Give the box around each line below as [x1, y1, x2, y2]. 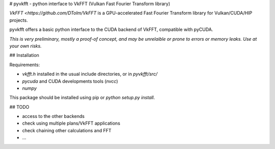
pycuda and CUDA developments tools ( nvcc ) [22, 78, 118, 84]
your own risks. [9, 43, 42, 49]
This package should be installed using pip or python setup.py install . [9, 95, 155, 101]
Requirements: [9, 62, 40, 68]
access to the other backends [22, 113, 85, 120]
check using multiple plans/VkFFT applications [22, 120, 121, 127]
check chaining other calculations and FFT [22, 127, 112, 133]
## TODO [9, 104, 30, 110]
